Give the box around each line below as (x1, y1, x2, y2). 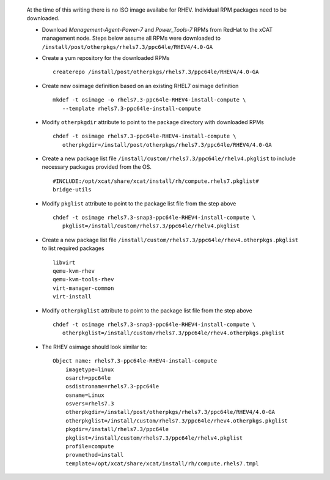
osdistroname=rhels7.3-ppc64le (65, 383, 159, 390)
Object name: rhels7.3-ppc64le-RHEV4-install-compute (53, 358, 217, 364)
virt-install (53, 294, 92, 300)
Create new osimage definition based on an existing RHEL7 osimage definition (42, 82, 239, 89)
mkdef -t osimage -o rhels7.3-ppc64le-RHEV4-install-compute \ (53, 97, 246, 103)
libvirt (53, 259, 76, 266)
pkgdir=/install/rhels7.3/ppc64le (65, 426, 169, 433)
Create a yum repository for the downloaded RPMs (42, 54, 170, 61)
